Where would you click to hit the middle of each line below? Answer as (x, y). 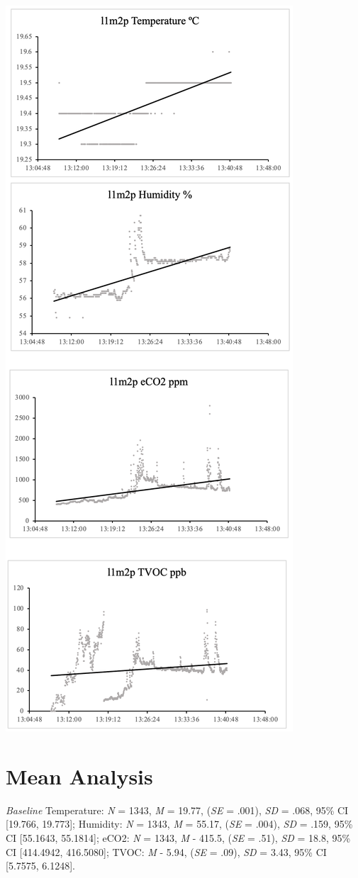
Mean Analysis (79, 776)
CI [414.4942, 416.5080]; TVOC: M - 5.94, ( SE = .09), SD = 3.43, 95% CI (166, 851)
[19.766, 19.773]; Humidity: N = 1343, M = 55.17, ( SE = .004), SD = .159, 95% (179, 824)
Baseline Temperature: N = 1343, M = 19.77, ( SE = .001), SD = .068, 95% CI (177, 810)
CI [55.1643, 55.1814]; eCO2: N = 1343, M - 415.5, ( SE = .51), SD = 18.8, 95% (178, 837)
